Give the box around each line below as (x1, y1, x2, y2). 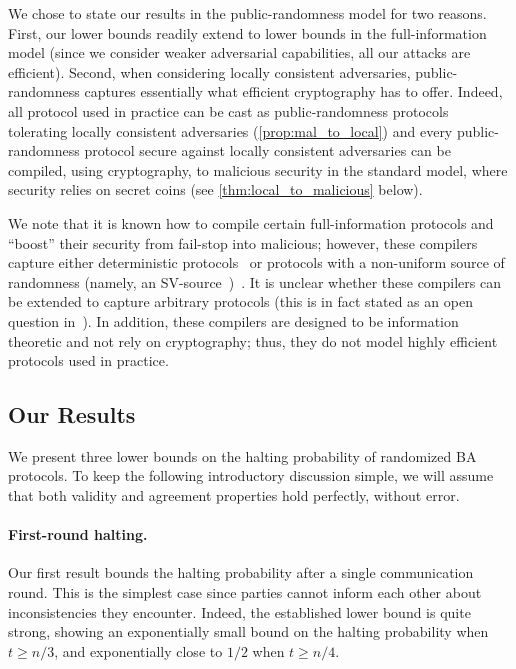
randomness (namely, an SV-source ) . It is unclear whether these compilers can (8, 271, 501, 292)
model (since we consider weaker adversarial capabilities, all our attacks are (8, 42, 471, 63)
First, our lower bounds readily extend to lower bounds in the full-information (8, 22, 487, 43)
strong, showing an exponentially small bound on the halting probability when (8, 621, 489, 642)
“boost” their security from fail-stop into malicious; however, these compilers (8, 232, 478, 253)
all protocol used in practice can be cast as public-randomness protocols (8, 100, 449, 121)
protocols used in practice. (8, 350, 169, 371)
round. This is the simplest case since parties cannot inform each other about (8, 582, 482, 603)
